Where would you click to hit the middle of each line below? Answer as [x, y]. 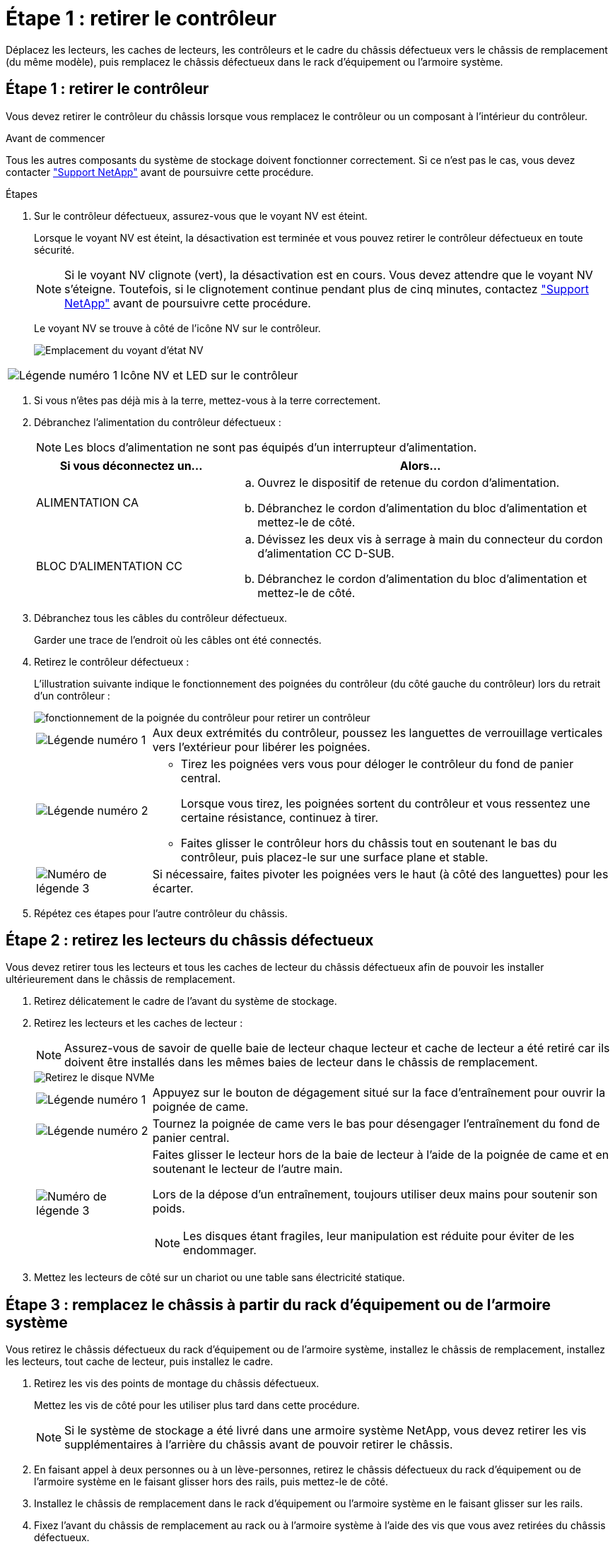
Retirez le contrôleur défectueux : [112, 661]
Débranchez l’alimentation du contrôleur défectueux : [158, 422]
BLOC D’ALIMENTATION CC [109, 566]
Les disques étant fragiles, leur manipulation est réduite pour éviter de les [379, 1236]
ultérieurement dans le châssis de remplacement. [121, 979]
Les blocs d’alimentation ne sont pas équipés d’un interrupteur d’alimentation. [271, 447]
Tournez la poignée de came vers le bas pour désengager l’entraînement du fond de [376, 1124]
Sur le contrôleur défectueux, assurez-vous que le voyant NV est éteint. [201, 216]
